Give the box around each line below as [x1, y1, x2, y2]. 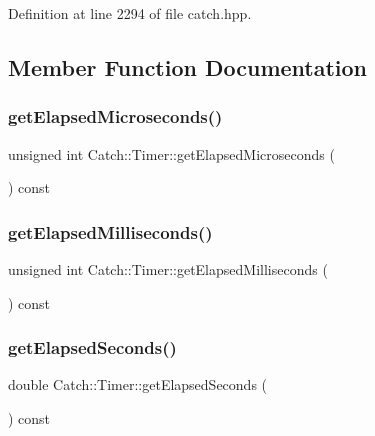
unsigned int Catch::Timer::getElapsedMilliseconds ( [8, 259, 328, 279]
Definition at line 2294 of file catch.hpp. [8, 3, 252, 23]
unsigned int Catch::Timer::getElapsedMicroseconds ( [8, 143, 335, 164]
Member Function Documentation [8, 51, 368, 82]
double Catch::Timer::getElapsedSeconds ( [8, 374, 268, 395]
